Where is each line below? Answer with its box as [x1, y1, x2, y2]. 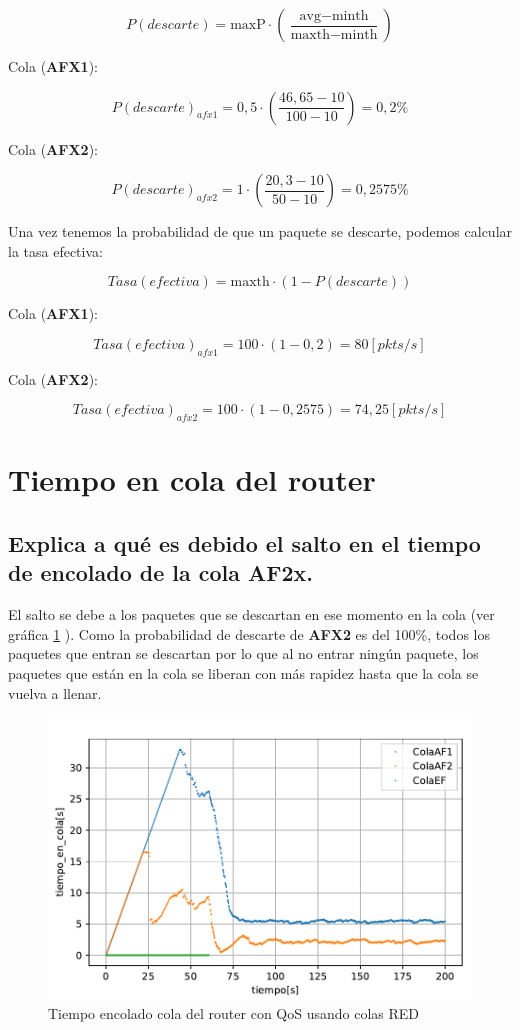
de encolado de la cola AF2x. [8, 557, 314, 588]
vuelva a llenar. [8, 682, 102, 703]
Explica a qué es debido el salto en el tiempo [8, 527, 481, 558]
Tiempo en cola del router [8, 459, 376, 500]
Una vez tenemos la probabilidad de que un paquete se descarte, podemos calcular [8, 221, 513, 242]
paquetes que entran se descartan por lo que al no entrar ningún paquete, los [8, 643, 479, 664]
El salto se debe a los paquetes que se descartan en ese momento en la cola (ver [8, 604, 495, 625]
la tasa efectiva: [8, 240, 103, 261]
